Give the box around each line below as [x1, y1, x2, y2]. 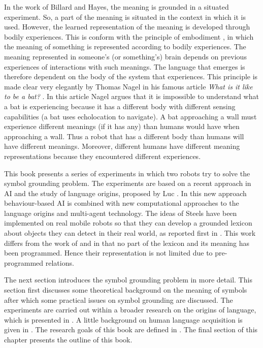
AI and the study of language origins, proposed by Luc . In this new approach [4, 187, 247, 198]
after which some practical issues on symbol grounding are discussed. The [4, 294, 233, 305]
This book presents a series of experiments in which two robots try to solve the [4, 168, 250, 178]
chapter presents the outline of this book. [4, 334, 133, 344]
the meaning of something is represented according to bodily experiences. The [4, 41, 246, 52]
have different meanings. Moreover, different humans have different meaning [4, 141, 240, 151]
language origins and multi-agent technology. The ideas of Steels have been [4, 207, 237, 218]
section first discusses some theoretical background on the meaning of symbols [4, 284, 247, 295]
